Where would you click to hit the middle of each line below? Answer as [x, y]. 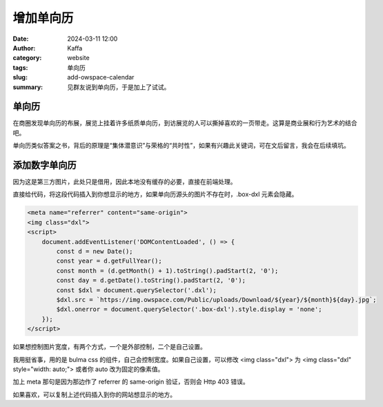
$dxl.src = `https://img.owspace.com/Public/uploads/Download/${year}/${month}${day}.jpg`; [216, 300]
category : [27, 58]
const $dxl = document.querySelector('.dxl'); [136, 290]
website [78, 58]
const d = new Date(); [95, 252]
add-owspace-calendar [101, 77]
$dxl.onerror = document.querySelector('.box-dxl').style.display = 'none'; [189, 310]
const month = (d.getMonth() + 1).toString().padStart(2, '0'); [167, 271]
